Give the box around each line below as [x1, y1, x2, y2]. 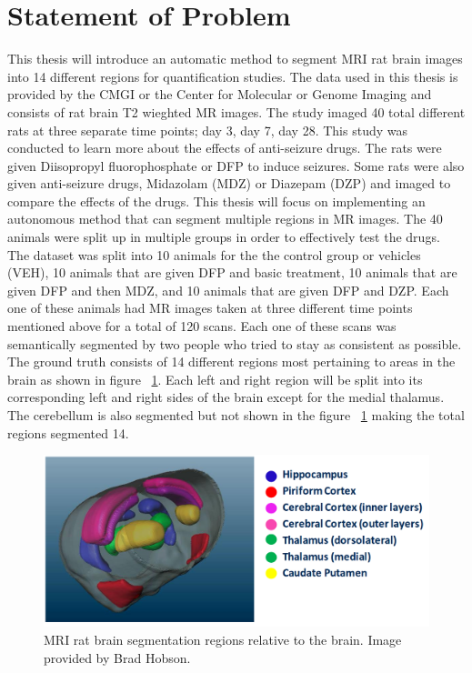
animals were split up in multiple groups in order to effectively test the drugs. [7, 227, 440, 246]
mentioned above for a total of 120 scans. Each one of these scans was [7, 316, 397, 336]
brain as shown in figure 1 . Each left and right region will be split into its [7, 369, 423, 388]
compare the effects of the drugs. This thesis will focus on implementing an [7, 191, 426, 210]
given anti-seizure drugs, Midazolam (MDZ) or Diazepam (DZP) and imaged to [7, 174, 451, 193]
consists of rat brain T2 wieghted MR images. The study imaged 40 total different [7, 102, 466, 121]
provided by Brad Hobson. [44, 648, 191, 667]
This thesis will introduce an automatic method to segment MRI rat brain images [7, 49, 463, 68]
